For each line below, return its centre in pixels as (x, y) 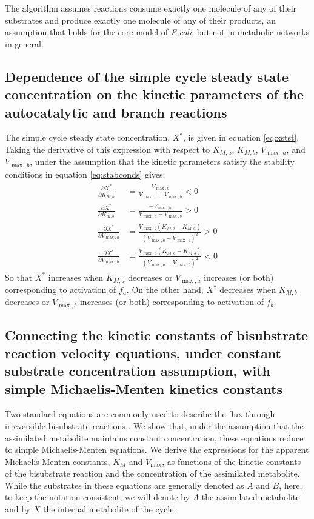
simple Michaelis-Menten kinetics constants (144, 388)
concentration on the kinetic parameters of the (155, 94)
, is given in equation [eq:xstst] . (241, 137)
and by (18, 509)
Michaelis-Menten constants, (58, 461)
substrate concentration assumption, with (138, 371)
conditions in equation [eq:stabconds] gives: (85, 174)
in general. (24, 43)
